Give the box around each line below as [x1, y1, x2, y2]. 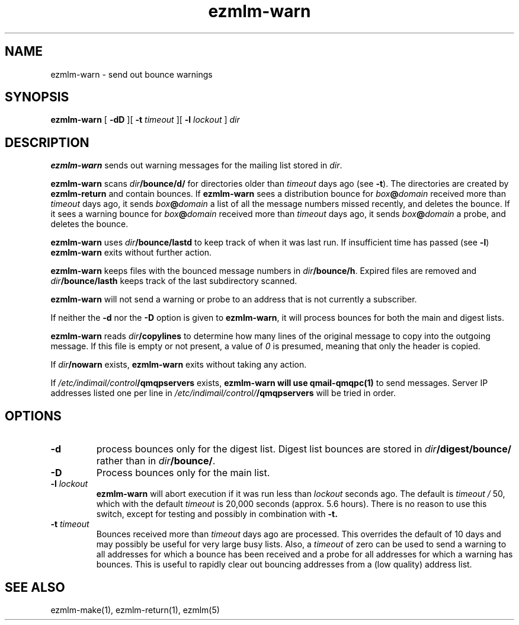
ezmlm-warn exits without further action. [50, 247, 212, 258]
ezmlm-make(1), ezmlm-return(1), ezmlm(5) [50, 604, 220, 615]
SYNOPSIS [5, 90, 69, 105]
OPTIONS [5, 408, 62, 423]
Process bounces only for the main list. [96, 467, 270, 479]
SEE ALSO [5, 579, 65, 595]
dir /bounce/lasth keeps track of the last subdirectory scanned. [50, 276, 297, 286]
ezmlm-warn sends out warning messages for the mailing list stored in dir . [50, 160, 342, 171]
